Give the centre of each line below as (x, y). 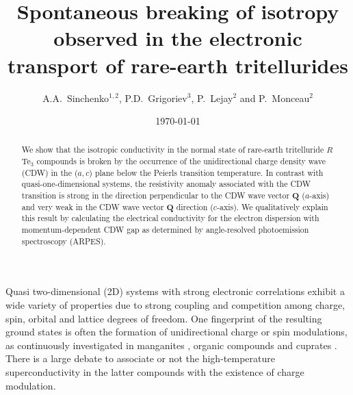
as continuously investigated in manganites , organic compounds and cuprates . (171, 345)
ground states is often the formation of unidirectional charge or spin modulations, (176, 332)
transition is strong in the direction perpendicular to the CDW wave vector (156, 195)
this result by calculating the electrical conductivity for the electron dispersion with (170, 218)
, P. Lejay (212, 98)
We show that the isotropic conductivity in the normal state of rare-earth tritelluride (173, 150)
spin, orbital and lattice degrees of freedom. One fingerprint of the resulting (164, 318)
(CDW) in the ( (50, 172)
